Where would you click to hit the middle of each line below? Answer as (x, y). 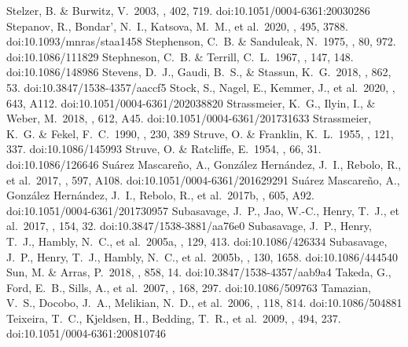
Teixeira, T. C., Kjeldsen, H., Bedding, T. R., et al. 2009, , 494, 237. (174, 318)
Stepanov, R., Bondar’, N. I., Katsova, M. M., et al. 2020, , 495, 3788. (177, 26)
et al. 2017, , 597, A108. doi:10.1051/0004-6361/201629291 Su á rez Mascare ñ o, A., (203, 179)
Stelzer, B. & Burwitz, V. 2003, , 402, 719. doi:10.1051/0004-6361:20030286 (188, 10)
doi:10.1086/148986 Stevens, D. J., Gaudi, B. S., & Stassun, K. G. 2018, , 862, (199, 72)
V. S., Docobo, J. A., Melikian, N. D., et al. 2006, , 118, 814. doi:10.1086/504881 (204, 303)
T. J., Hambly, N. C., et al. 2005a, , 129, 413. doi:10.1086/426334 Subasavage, (197, 241)
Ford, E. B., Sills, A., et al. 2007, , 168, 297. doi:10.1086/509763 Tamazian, (189, 287)
